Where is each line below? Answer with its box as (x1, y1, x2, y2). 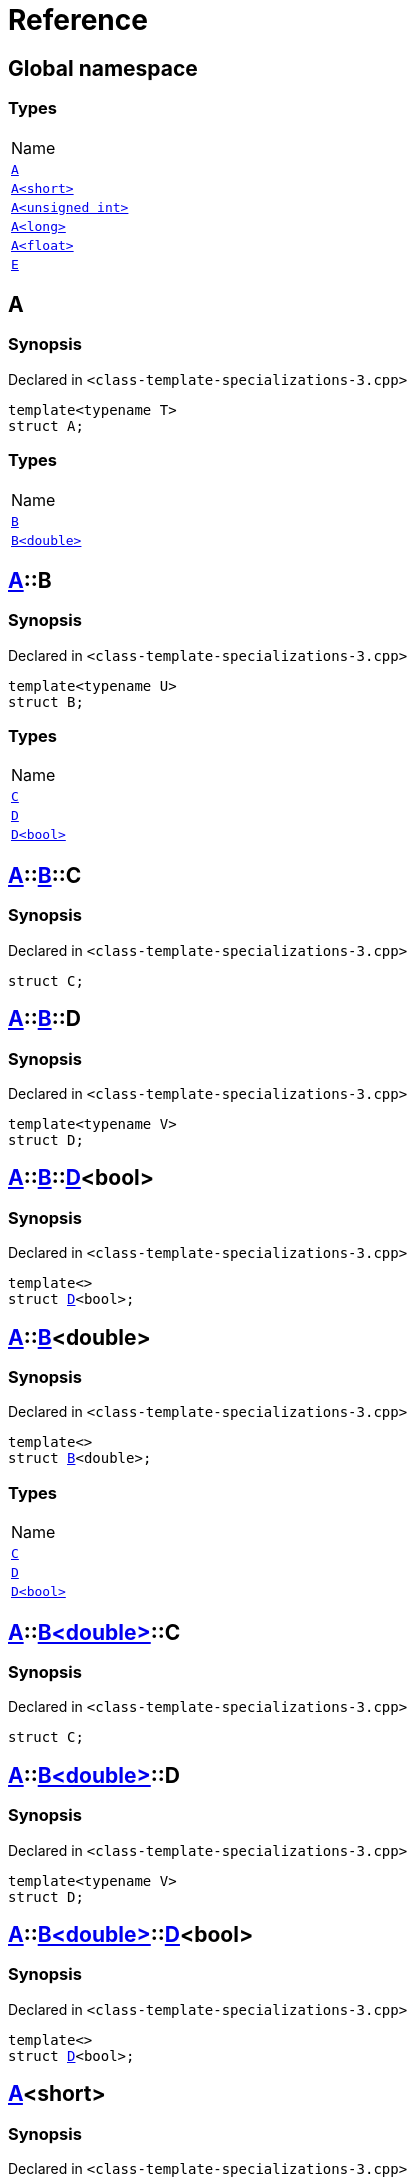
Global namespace (8, 55, 198, 81)
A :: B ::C (8, 862, 82, 888)
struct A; (8, 417, 84, 434)
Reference (8, 3, 148, 37)
